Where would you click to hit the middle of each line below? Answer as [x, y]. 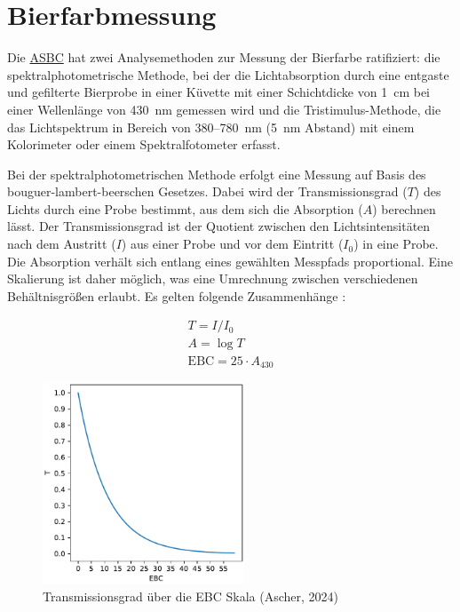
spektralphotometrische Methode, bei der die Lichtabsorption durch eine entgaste [228, 74]
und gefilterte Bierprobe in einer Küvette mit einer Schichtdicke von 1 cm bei [218, 92]
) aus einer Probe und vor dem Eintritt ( [232, 244]
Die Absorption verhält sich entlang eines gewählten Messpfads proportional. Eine [230, 261]
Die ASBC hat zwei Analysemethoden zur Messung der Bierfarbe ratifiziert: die [224, 57]
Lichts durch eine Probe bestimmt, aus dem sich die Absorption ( [185, 208]
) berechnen [404, 208]
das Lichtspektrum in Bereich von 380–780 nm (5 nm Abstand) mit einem [211, 127]
